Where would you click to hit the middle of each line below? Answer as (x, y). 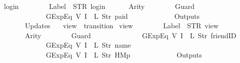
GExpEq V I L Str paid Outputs (123, 16)
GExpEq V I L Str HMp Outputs (124, 54)
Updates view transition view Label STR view (121, 26)
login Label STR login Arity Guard (99, 6)
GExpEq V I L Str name (88, 45)
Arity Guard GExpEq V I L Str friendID (130, 35)
